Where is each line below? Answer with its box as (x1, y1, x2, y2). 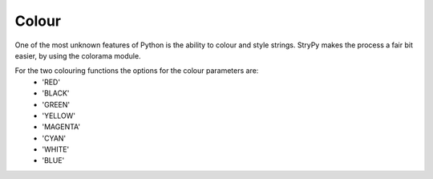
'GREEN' (42, 100, 71, 109)
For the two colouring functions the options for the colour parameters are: (14, 66, 259, 75)
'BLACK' (42, 88, 70, 98)
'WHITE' (42, 144, 70, 154)
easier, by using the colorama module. (14, 51, 141, 60)
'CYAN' (42, 133, 67, 143)
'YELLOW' (42, 111, 76, 120)
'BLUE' (42, 156, 65, 165)
